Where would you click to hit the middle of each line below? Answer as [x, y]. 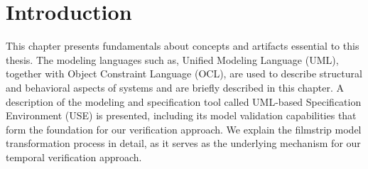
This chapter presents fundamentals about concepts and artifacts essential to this [183, 46]
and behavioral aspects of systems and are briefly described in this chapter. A [175, 87]
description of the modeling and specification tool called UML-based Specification [184, 101]
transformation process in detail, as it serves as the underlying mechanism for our [183, 143]
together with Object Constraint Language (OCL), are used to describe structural [184, 73]
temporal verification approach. [74, 157]
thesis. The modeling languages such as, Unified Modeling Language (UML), [172, 59]
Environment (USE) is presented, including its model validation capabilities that [181, 115]
